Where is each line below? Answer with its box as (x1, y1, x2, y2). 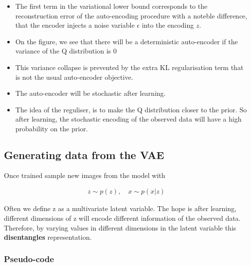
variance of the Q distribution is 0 (15, 46, 117, 56)
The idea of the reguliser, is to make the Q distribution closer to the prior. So (15, 104, 247, 114)
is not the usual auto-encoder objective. (15, 71, 133, 82)
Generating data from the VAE (4, 147, 164, 162)
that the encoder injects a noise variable (15, 20, 135, 30)
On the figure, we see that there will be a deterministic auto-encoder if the (15, 36, 238, 46)
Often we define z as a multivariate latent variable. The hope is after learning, (4, 203, 236, 213)
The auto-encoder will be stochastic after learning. (15, 88, 166, 98)
